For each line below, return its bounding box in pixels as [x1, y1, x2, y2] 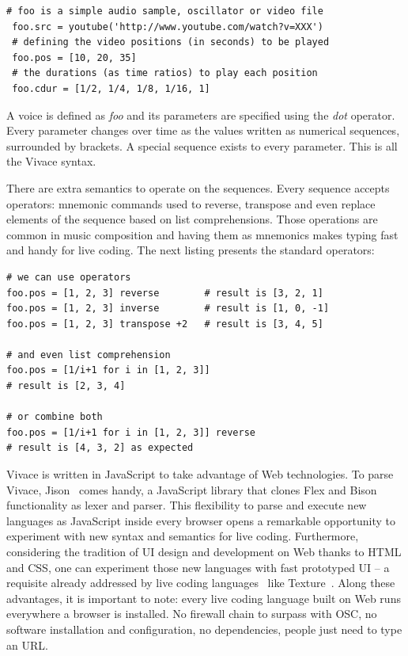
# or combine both [6, 411, 103, 423]
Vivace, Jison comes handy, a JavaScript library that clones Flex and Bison [6, 481, 377, 498]
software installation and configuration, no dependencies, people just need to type [6, 620, 402, 637]
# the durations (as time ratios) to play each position [12, 67, 318, 79]
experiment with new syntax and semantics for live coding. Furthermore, [6, 528, 359, 544]
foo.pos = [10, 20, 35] [12, 51, 137, 63]
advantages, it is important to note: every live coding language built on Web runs [6, 589, 401, 606]
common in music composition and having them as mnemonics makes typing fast [6, 226, 399, 242]
